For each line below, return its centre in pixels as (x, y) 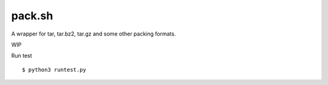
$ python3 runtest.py (54, 70)
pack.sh (32, 16)
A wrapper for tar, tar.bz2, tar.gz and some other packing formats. (94, 34)
